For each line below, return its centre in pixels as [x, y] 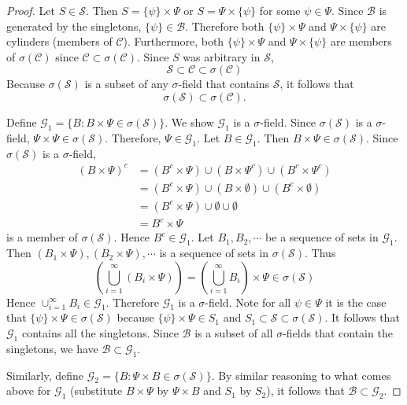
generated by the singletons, [74, 26]
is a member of [42, 237]
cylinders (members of [59, 41]
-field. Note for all [248, 302]
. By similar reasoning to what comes [301, 375]
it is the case [356, 302]
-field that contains [224, 84]
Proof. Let [31, 10]
